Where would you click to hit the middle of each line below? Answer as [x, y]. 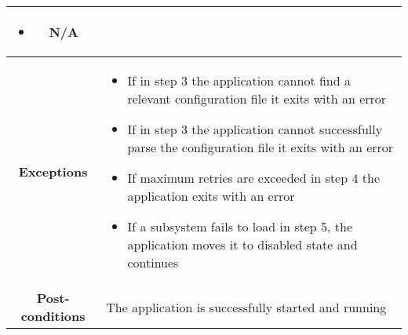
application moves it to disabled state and [242, 244]
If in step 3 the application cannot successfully [255, 129]
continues [153, 262]
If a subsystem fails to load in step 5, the [240, 226]
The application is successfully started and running [246, 307]
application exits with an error [211, 196]
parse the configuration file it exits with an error [260, 147]
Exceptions [53, 171]
